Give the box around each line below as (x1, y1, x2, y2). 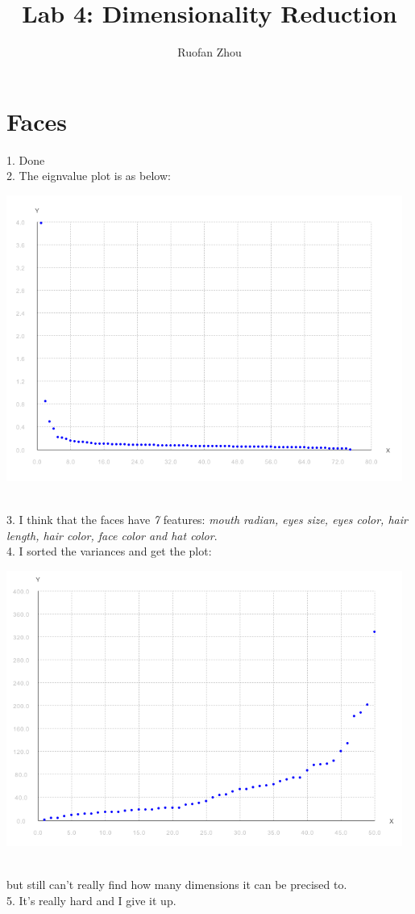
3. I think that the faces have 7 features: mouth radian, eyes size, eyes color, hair (6, 511, 408, 528)
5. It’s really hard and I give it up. (6, 892, 176, 909)
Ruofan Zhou (177, 44, 242, 61)
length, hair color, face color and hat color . (6, 526, 218, 543)
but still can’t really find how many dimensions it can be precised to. (6, 876, 347, 893)
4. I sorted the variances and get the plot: (6, 543, 212, 560)
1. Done (6, 151, 45, 168)
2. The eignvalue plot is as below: (6, 167, 171, 184)
